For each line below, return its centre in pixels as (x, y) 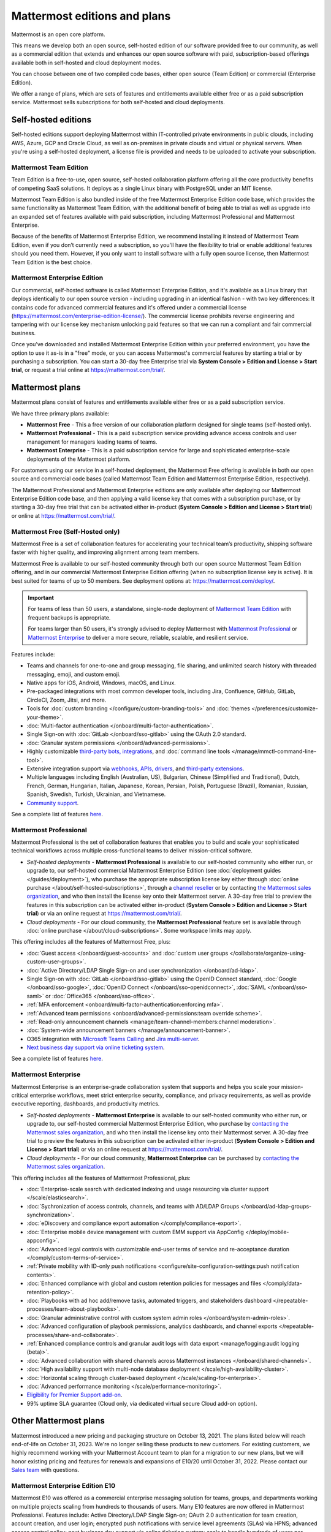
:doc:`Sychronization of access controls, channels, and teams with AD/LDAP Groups (133, 1206)
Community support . (53, 803)
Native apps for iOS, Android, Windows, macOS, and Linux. (101, 683)
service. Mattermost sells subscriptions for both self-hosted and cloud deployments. (118, 102)
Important (41, 597)
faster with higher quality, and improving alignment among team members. (105, 552)
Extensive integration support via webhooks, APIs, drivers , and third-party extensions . (135, 768)
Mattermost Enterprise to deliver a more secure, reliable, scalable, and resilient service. (138, 637)
